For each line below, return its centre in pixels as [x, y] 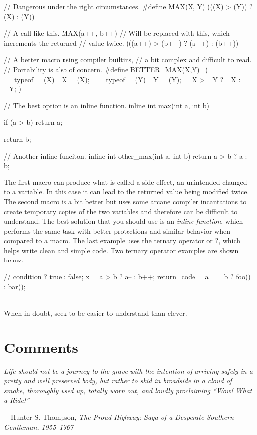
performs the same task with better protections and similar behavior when [117, 230]
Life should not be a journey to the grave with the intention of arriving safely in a [128, 371]
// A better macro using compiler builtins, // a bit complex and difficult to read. [128, 59]
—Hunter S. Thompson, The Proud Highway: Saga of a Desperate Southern [119, 416]
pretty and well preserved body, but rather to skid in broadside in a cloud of [118, 381]
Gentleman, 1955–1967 [39, 426]
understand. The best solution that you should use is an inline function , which [124, 221]
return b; [18, 138]
